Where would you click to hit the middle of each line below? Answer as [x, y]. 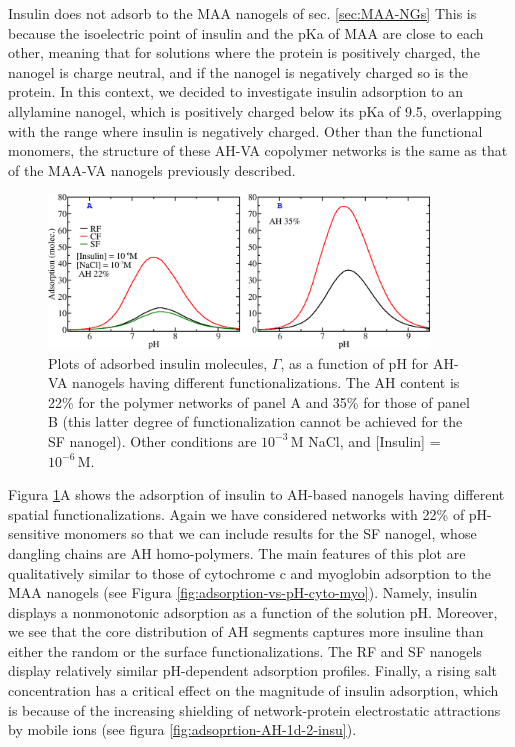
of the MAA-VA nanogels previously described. [152, 169]
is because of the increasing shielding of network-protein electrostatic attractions [254, 709]
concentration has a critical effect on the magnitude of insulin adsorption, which [253, 690]
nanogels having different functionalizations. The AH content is [266, 382]
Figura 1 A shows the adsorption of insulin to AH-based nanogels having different [256, 494]
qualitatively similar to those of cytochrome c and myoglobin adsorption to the [249, 572]
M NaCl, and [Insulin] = [365, 440]
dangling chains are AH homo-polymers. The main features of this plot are [237, 552]
